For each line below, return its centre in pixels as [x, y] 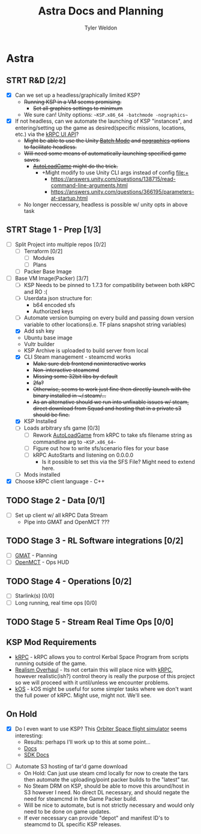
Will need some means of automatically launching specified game [105, 153]
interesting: [29, 735]
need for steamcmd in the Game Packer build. [81, 798]
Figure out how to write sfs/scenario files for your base [101, 448]
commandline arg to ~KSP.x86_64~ [74, 442]
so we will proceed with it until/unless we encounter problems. [92, 682]
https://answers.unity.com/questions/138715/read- [113, 179]
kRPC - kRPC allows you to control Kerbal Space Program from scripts [102, 656]
